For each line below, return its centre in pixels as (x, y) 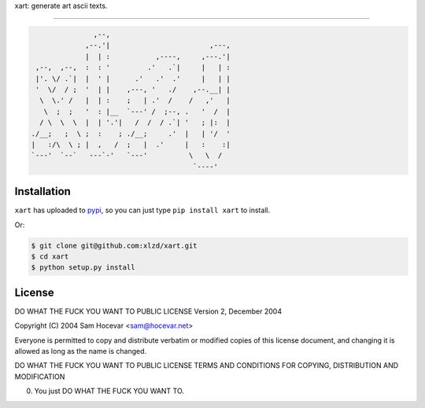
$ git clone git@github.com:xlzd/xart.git (114, 245)
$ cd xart (50, 256)
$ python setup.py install (83, 268)
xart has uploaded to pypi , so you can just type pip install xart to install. (142, 210)
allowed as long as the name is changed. (81, 351)
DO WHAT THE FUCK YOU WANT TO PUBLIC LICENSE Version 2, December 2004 (148, 311)
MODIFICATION (40, 377)
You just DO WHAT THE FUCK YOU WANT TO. (109, 391)
